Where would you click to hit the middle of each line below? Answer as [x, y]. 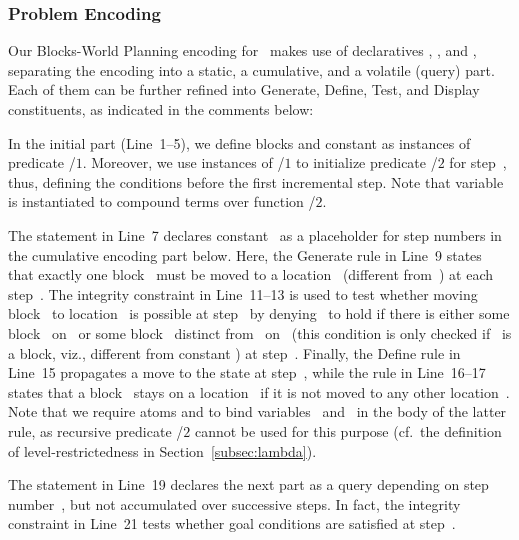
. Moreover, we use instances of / [183, 162]
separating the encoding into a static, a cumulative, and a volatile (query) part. [251, 69]
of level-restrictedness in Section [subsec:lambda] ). [162, 450]
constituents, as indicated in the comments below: [161, 109]
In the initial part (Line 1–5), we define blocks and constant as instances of [239, 142]
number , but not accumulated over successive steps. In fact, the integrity [234, 503]
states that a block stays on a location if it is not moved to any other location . [259, 391]
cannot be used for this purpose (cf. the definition [348, 430]
